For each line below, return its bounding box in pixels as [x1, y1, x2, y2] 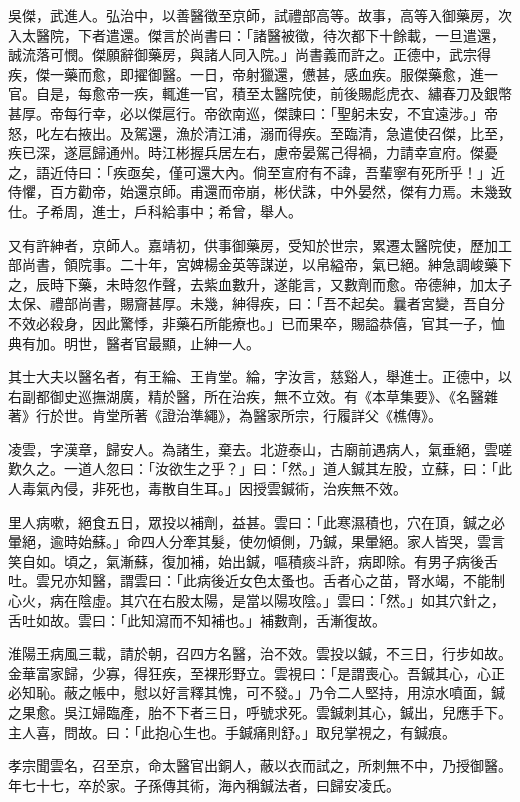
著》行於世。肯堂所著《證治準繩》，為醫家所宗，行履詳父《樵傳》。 [8, 405, 442, 426]
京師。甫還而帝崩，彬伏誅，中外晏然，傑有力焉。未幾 [147, 181, 498, 202]
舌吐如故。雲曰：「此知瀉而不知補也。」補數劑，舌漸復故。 [8, 609, 386, 630]
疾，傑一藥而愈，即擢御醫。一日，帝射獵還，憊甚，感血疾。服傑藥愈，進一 [8, 63, 498, 84]
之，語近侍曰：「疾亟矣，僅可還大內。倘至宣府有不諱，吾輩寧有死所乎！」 [8, 161, 491, 182]
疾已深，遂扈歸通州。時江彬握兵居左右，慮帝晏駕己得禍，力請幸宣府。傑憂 [8, 142, 498, 163]
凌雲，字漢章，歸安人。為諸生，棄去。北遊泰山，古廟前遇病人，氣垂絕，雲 [8, 438, 498, 459]
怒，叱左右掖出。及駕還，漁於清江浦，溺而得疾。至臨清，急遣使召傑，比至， [8, 122, 512, 143]
